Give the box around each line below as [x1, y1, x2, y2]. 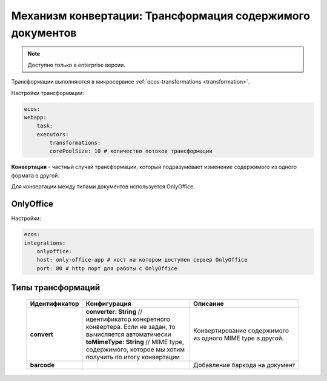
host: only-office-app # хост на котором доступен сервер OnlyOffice [36, 256, 248, 263]
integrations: [24, 239, 66, 247]
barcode [30, 360, 55, 369]
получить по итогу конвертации [85, 353, 180, 361]
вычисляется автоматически [85, 330, 171, 339]
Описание [193, 299, 224, 308]
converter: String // [85, 307, 142, 316]
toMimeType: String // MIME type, [85, 337, 185, 346]
